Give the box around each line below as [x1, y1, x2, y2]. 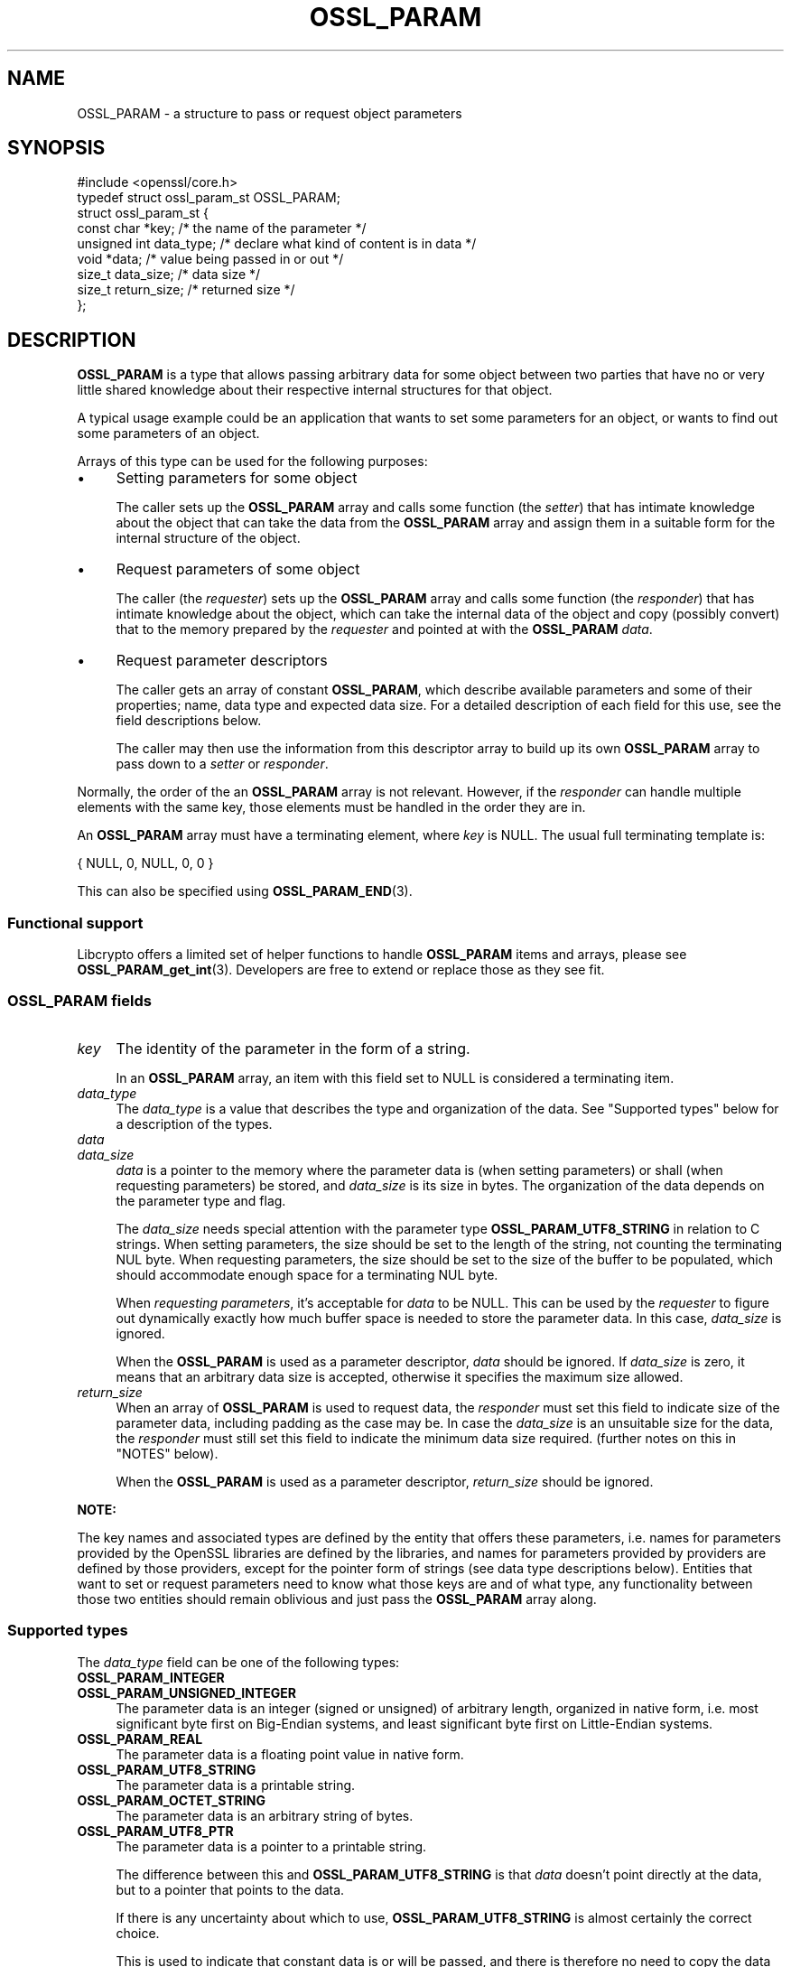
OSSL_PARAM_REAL [77, 1730, 203, 1747]
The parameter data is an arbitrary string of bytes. [116, 1807, 414, 1823]
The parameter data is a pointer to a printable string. [116, 1838, 427, 1854]
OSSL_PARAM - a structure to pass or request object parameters [77, 105, 462, 121]
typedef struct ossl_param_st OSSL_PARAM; [77, 190, 340, 206]
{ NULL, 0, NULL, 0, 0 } [77, 855, 214, 872]
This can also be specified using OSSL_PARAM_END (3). [77, 883, 413, 900]
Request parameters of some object [116, 560, 360, 579]
